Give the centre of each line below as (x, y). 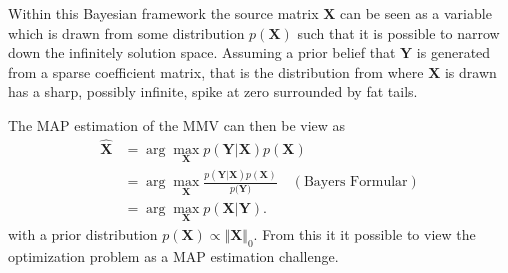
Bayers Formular (355, 182)
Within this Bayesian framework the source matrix (163, 13)
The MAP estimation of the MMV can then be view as (177, 124)
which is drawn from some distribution (126, 32)
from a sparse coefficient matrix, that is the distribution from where (216, 71)
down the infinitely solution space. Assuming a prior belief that (202, 52)
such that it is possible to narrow (398, 32)
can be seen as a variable (416, 13)
